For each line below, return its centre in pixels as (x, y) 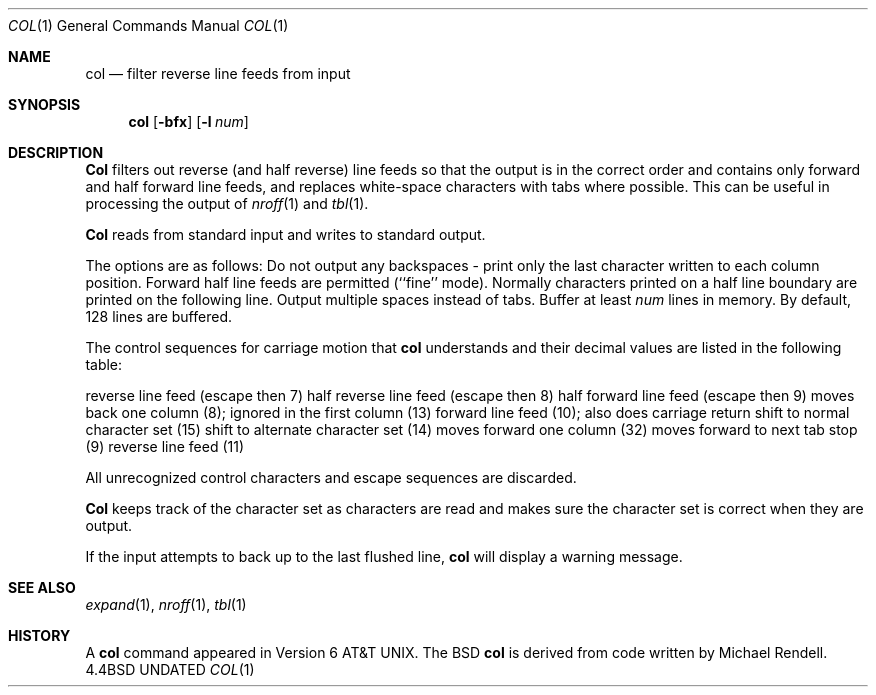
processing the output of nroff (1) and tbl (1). (227, 203)
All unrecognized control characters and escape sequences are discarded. (331, 477)
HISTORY (39, 635)
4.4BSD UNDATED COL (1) (170, 669)
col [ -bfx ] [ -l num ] (188, 121)
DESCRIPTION (56, 152)
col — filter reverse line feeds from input (218, 73)
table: (104, 364)
